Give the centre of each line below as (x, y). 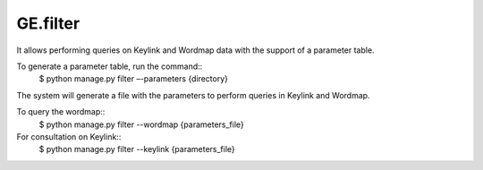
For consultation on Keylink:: (69, 136)
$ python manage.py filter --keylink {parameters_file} (137, 149)
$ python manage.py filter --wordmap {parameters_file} (142, 124)
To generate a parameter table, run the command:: (110, 66)
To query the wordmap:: (61, 112)
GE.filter (48, 23)
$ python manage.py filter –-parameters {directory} (133, 79)
